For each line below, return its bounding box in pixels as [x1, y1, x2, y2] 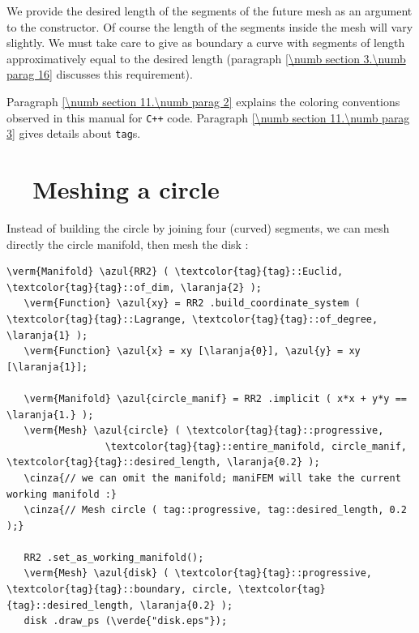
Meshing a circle [32, 173, 220, 206]
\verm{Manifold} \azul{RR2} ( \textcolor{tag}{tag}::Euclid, [6, 266, 344, 278]
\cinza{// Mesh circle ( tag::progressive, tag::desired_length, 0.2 [24, 504, 407, 516]
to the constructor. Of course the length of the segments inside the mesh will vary [6, 18, 413, 35]
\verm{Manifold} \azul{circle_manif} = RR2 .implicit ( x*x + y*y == [24, 392, 407, 404]
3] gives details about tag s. [6, 125, 141, 142]
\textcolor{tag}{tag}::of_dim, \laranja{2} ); [6, 281, 262, 293]
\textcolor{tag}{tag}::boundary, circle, [6, 584, 233, 596]
